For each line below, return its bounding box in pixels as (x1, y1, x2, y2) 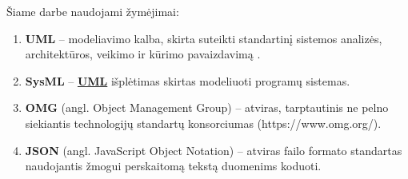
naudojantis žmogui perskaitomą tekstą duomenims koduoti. (25, 157, 322, 174)
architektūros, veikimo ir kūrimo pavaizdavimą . (25, 46, 261, 62)
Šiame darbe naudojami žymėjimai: (6, 3, 179, 19)
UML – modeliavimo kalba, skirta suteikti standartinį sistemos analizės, (25, 30, 382, 46)
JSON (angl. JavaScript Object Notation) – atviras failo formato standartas (25, 141, 402, 158)
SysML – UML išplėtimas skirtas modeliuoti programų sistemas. (25, 72, 350, 89)
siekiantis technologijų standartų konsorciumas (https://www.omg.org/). (25, 114, 382, 131)
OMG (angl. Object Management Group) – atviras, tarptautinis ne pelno (25, 99, 389, 116)
